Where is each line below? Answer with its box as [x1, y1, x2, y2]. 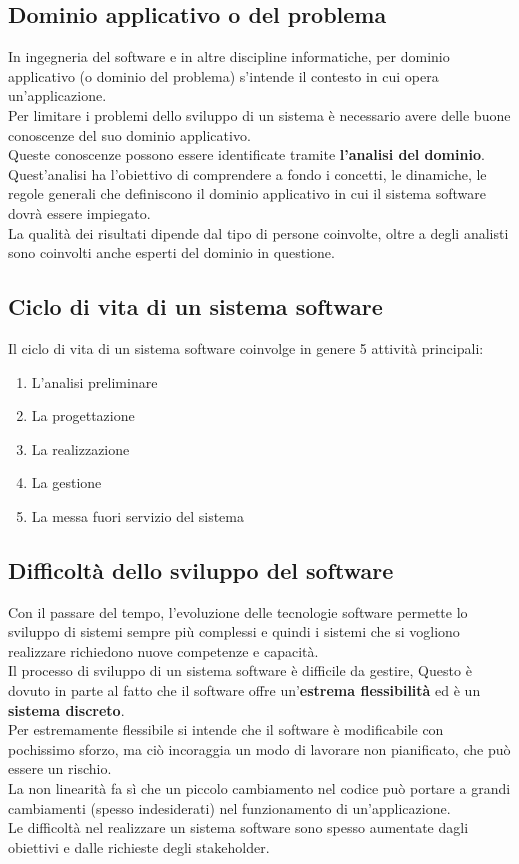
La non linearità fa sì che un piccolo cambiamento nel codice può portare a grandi [8, 778, 511, 799]
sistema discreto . [8, 699, 125, 720]
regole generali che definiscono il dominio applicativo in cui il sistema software [8, 183, 486, 204]
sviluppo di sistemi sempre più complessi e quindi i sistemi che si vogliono [8, 621, 460, 642]
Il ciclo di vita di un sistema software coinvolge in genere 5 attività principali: [8, 337, 484, 358]
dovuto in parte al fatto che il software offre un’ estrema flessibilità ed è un [8, 680, 481, 701]
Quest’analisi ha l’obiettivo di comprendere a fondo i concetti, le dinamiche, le [8, 163, 487, 184]
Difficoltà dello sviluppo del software [8, 554, 394, 585]
